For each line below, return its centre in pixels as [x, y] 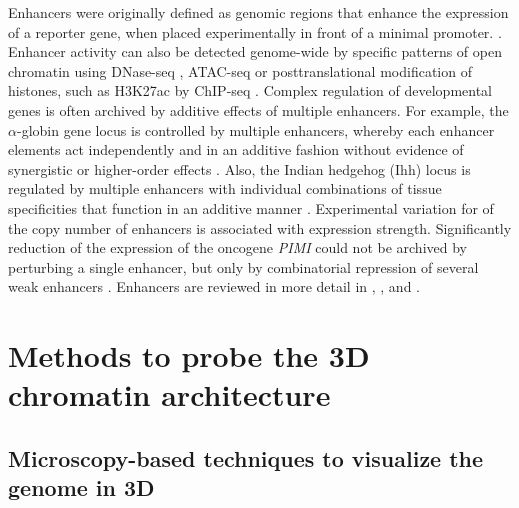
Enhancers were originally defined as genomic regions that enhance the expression [258, 12]
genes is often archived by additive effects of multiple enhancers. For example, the [258, 109]
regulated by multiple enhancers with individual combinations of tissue [225, 188]
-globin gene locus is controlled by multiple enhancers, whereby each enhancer [255, 129]
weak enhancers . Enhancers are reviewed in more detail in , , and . [214, 286]
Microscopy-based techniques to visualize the [246, 457]
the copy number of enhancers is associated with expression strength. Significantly [260, 227]
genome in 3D [81, 487]
